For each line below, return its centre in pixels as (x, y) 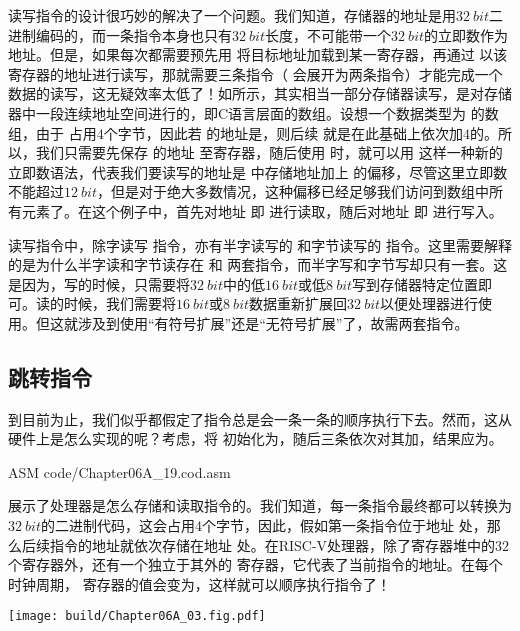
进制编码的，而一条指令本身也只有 (120, 34)
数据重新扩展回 (298, 303)
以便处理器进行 (429, 303)
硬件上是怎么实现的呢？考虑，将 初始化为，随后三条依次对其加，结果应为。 (255, 438)
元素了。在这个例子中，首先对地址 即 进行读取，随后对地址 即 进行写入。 (262, 210)
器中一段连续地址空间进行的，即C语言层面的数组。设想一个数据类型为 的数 (253, 112)
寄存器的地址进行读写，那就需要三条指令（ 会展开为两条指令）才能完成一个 (255, 73)
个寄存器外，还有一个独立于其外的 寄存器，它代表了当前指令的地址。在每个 (255, 564)
